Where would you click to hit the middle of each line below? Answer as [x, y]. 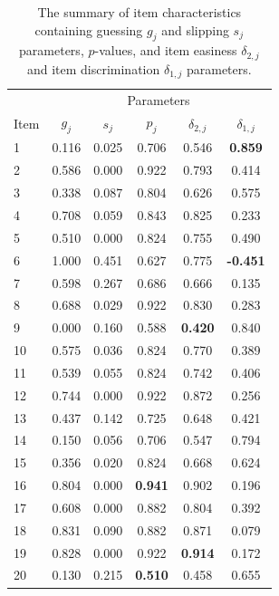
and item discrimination [93, 68]
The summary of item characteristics [139, 12]
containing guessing [89, 29]
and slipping [195, 29]
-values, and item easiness [166, 50]
